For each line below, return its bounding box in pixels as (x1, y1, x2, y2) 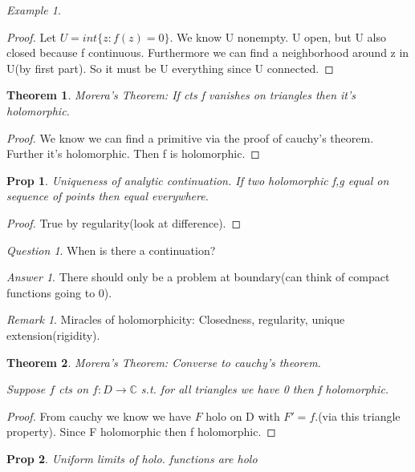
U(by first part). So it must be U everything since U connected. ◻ (6, 59, 334, 76)
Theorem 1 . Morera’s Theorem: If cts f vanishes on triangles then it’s (6, 87, 356, 103)
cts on (59, 381, 89, 397)
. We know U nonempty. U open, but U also (169, 28, 387, 45)
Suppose (6, 381, 46, 397)
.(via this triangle (315, 407, 401, 424)
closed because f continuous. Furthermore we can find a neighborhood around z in (6, 44, 409, 61)
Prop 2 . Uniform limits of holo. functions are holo (6, 450, 258, 466)
